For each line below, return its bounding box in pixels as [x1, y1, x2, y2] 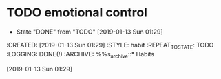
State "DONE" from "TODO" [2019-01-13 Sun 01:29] [16, 27, 163, 36]
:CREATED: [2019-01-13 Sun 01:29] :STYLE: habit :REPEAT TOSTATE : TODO [6, 41, 214, 51]
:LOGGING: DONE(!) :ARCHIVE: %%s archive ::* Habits [6, 49, 155, 60]
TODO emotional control [6, 5, 147, 21]
